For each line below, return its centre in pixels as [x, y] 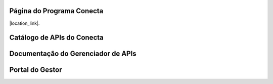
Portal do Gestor [36, 70]
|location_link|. [25, 23]
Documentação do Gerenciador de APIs [73, 54]
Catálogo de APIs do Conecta [56, 38]
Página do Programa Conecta [56, 11]
